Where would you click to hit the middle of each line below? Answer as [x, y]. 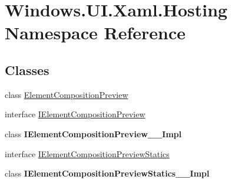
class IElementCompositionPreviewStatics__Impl [107, 173]
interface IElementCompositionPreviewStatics [87, 153]
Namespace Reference [95, 33]
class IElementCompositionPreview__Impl [93, 133]
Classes [27, 70]
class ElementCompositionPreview [67, 94]
